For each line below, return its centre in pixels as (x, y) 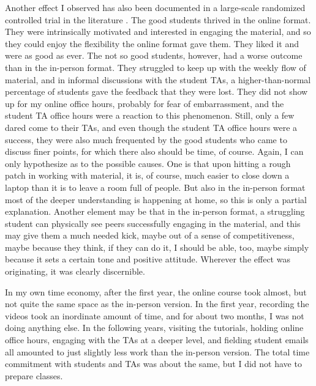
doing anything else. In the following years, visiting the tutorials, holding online (154, 328)
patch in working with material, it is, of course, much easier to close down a (147, 175)
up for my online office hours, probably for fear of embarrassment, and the (145, 103)
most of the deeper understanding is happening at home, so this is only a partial (156, 199)
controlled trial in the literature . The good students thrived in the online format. (158, 19)
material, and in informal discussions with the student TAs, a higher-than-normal (158, 79)
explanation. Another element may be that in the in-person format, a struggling (155, 211)
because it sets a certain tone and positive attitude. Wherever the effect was (148, 259)
